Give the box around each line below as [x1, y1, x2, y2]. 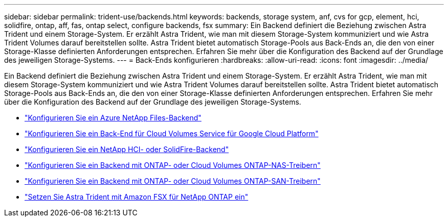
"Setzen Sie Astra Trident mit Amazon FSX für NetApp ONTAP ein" [25, 192, 249, 201]
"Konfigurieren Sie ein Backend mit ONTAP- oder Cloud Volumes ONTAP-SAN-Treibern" [25, 177, 321, 185]
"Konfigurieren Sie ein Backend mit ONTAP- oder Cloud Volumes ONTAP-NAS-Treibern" [25, 161, 321, 169]
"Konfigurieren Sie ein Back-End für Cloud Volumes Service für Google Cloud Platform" [25, 129, 319, 138]
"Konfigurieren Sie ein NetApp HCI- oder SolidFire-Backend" [25, 145, 229, 154]
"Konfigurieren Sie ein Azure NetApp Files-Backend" [25, 113, 201, 122]
